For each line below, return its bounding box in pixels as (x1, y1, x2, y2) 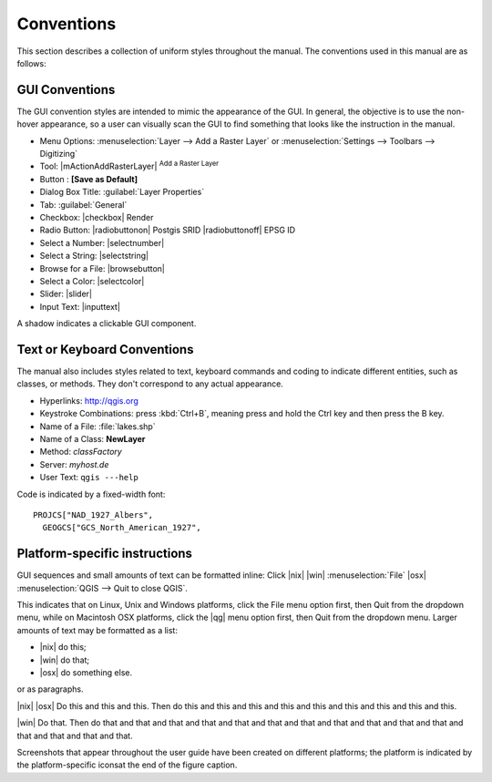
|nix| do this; (39, 642, 87, 653)
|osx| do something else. (39, 666, 132, 678)
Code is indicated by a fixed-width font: (16, 489, 166, 499)
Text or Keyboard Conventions (16, 342, 194, 357)
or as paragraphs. (16, 684, 84, 695)
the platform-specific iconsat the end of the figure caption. (16, 759, 238, 770)
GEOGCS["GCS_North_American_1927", (42, 522, 202, 533)
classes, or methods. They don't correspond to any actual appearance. (16, 378, 284, 389)
